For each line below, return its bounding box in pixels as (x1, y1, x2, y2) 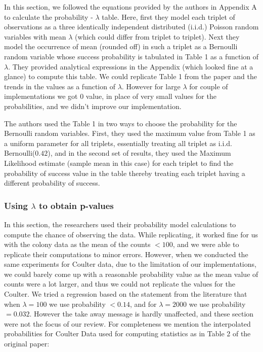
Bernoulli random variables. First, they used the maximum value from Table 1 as (4, 128, 255, 138)
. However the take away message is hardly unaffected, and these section (29, 308, 254, 319)
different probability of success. (4, 178, 100, 188)
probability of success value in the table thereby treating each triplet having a (4, 167, 245, 178)
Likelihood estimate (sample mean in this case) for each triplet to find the (4, 157, 234, 168)
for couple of (189, 81, 228, 91)
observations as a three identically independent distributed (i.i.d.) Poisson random (4, 21, 259, 32)
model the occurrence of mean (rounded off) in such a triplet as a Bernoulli (4, 41, 238, 52)
